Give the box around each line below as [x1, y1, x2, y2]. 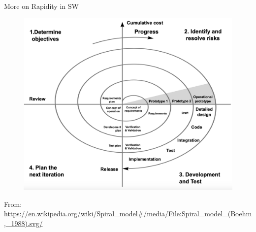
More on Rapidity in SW [4, 1, 79, 11]
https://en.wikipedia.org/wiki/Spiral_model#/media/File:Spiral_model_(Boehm [4, 208, 252, 219]
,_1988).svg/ [4, 218, 43, 228]
